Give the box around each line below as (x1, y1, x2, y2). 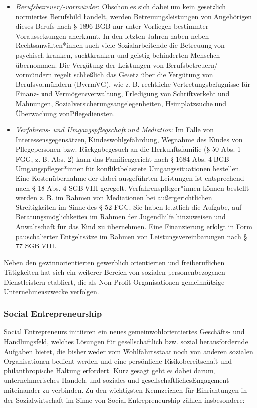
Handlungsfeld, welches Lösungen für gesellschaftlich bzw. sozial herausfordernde (4, 336, 248, 347)
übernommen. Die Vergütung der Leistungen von (15, 59, 164, 70)
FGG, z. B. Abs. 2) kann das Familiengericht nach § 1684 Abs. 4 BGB (15, 153, 229, 163)
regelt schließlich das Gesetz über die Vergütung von (54, 69, 213, 80)
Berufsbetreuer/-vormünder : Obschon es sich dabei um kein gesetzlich (15, 1, 226, 11)
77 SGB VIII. (15, 241, 57, 251)
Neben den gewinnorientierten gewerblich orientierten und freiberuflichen (4, 257, 225, 267)
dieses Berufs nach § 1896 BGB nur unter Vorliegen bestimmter (15, 21, 209, 31)
